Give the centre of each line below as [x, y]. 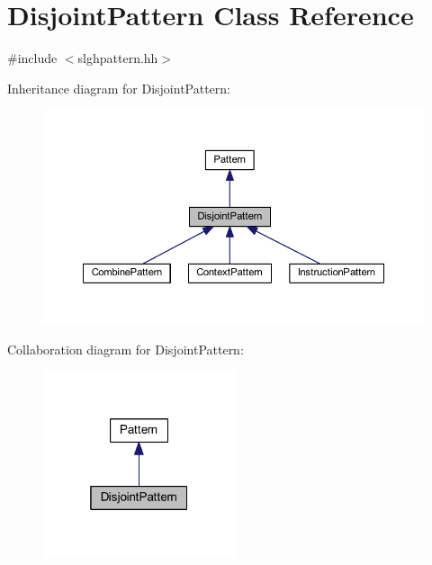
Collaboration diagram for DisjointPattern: [126, 349]
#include [32, 58]
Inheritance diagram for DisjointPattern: [119, 88]
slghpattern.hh [118, 58]
